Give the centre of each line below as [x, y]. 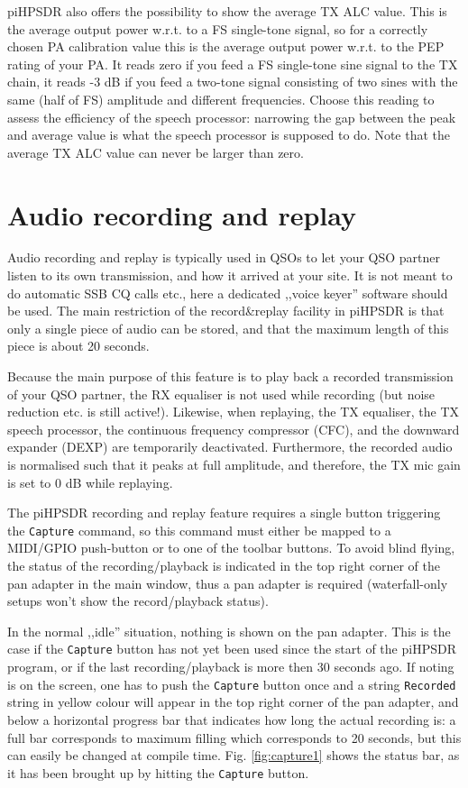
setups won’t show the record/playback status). [138, 601]
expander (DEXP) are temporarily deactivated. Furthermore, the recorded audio [230, 447]
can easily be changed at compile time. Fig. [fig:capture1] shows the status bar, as [234, 755]
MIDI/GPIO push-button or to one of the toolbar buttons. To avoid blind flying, [231, 548]
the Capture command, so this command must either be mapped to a [199, 530]
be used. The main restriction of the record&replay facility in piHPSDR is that [226, 311]
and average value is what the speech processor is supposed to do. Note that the [229, 135]
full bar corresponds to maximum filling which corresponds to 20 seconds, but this [234, 737]
